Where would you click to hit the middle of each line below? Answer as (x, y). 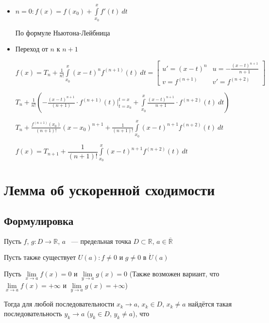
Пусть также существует (40, 257)
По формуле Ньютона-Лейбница (63, 32)
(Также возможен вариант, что (174, 273)
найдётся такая (210, 304)
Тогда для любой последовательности (59, 304)
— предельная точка (101, 241)
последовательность (33, 313)
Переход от (32, 49)
